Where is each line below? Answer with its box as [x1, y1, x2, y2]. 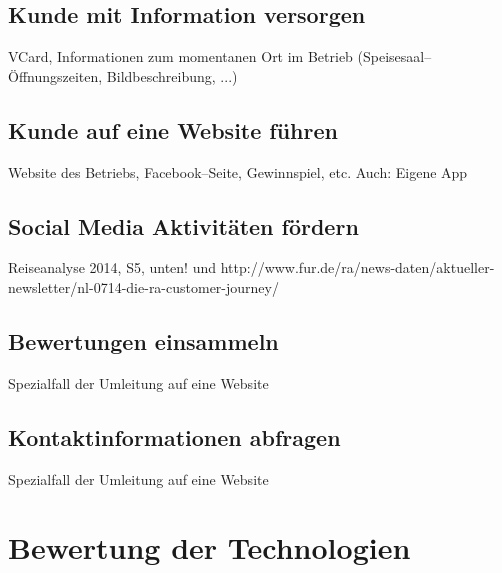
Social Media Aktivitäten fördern [8, 210, 359, 241]
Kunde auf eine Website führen [8, 114, 338, 145]
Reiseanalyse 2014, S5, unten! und [8, 257, 217, 278]
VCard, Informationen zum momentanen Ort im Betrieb [8, 46, 353, 67]
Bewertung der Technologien [8, 527, 411, 568]
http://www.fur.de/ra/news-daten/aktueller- [220, 257, 495, 278]
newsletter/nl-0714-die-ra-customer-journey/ [8, 276, 279, 297]
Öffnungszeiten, [8, 65, 103, 86]
